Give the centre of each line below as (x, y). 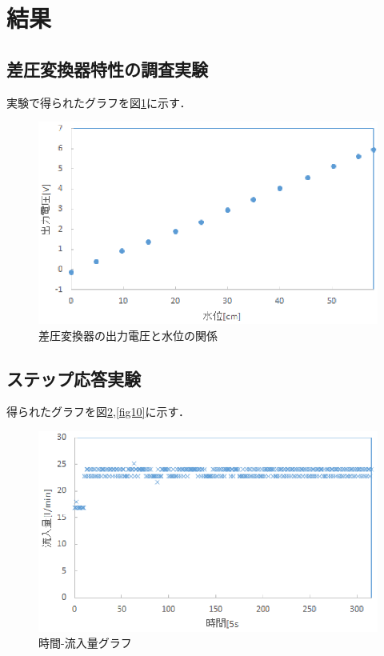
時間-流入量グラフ (85, 643)
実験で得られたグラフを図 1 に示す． (99, 102)
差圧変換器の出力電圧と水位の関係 (128, 335)
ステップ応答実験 (74, 378)
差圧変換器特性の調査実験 (107, 68)
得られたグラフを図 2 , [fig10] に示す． (98, 412)
